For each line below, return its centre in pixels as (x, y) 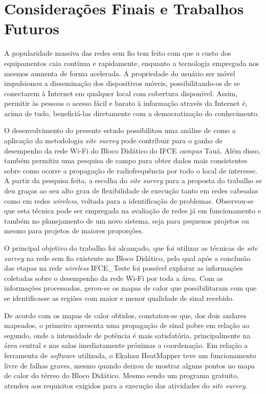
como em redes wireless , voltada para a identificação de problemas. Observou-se (129, 200)
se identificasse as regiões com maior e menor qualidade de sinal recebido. (119, 298)
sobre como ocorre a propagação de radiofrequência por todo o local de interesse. (131, 170)
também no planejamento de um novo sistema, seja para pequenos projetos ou (127, 220)
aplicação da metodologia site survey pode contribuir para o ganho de (113, 140)
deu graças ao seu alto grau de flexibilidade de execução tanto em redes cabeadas (131, 191)
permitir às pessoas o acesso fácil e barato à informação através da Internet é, (126, 103)
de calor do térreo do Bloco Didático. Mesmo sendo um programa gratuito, (121, 375)
